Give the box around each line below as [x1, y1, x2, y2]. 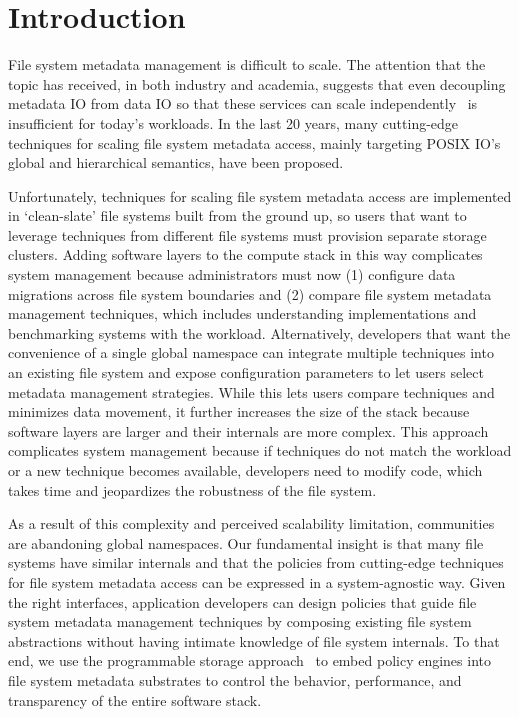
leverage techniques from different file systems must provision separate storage [8, 224, 487, 245]
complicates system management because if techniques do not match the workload [8, 440, 512, 461]
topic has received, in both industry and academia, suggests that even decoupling [8, 73, 506, 94]
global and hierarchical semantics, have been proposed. [8, 152, 344, 173]
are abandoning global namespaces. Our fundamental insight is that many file [8, 532, 484, 553]
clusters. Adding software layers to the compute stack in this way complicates [8, 244, 483, 265]
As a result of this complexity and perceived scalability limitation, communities [8, 513, 495, 534]
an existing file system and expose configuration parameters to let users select [8, 362, 484, 383]
